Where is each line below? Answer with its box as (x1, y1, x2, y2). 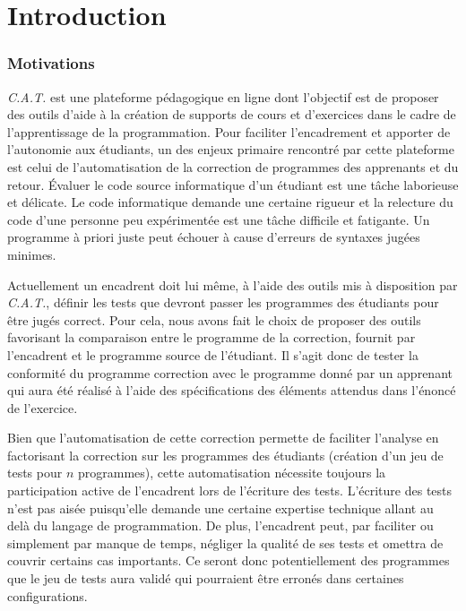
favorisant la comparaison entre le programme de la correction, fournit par (7, 328, 416, 347)
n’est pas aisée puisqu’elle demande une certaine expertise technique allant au (7, 498, 434, 517)
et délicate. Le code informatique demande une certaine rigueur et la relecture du (7, 193, 453, 211)
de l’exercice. (7, 398, 78, 417)
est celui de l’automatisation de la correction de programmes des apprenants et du (7, 157, 459, 176)
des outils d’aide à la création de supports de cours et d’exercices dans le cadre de (7, 105, 456, 124)
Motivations (7, 52, 95, 74)
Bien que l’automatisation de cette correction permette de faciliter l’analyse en (7, 428, 439, 447)
